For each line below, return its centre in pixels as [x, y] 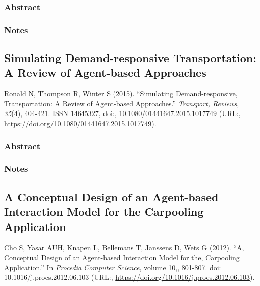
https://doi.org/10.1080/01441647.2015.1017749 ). [80, 123]
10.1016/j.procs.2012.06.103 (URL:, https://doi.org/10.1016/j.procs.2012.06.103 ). [129, 277]
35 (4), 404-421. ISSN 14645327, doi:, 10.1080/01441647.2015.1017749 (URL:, [122, 113]
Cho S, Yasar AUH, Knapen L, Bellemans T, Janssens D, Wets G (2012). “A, [124, 247]
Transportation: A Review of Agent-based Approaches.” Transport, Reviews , [122, 103]
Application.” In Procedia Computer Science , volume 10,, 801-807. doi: [113, 267]
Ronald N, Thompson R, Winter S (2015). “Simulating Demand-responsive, [121, 94]
